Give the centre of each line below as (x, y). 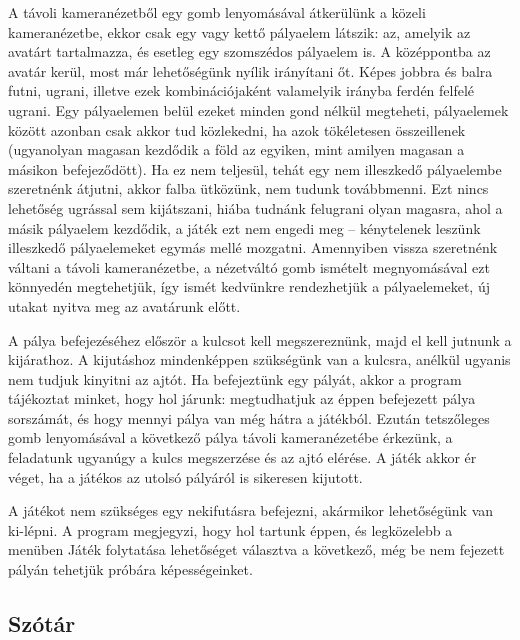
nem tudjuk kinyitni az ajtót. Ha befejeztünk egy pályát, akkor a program (235, 378)
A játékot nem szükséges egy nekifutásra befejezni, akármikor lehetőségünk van (251, 510)
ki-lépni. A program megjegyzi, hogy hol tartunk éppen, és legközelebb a (230, 529)
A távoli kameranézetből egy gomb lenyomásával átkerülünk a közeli (217, 12)
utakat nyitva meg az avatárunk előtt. (124, 305)
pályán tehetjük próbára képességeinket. (130, 569)
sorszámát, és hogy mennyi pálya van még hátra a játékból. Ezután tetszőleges (249, 417)
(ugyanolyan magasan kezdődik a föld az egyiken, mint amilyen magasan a (236, 149)
